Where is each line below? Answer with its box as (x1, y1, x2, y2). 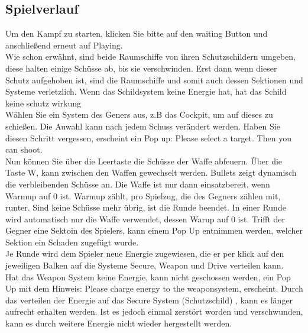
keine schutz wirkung (5, 96, 82, 109)
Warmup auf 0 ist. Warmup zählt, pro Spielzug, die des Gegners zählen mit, (5, 189, 281, 202)
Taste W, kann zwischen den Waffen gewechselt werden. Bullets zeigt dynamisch (5, 166, 297, 179)
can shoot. (5, 143, 43, 156)
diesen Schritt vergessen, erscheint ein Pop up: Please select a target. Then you (5, 131, 291, 144)
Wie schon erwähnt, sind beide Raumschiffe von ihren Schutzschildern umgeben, (5, 50, 296, 63)
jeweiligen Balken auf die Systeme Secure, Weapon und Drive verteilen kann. (5, 259, 284, 271)
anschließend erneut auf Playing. (5, 38, 123, 51)
